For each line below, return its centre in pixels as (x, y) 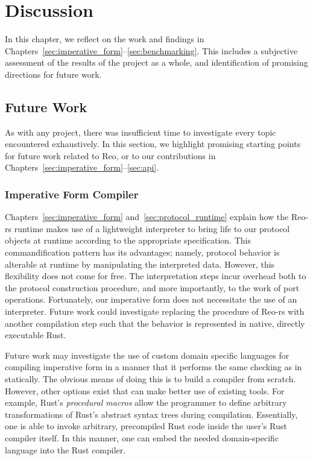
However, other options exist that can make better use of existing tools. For (145, 390)
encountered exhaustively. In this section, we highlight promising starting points (153, 144)
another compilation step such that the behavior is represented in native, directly (155, 323)
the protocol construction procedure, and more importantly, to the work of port (152, 287)
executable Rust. (36, 335)
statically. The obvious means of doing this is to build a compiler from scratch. (150, 379)
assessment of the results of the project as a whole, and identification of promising (156, 62)
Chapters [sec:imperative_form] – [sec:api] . (82, 167)
